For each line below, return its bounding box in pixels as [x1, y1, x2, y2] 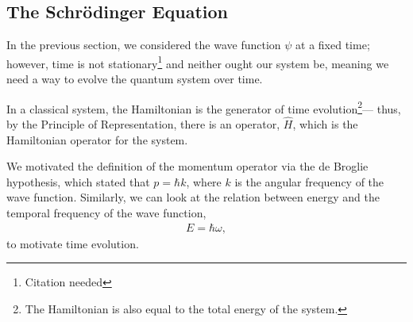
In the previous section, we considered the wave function [6, 36, 281, 53]
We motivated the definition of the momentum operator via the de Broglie [6, 158, 369, 174]
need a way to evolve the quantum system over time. [6, 71, 263, 87]
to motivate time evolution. [6, 235, 139, 251]
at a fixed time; [295, 36, 370, 53]
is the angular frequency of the [234, 173, 384, 190]
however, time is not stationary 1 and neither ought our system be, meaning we [6, 52, 389, 71]
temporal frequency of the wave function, [6, 205, 206, 221]
